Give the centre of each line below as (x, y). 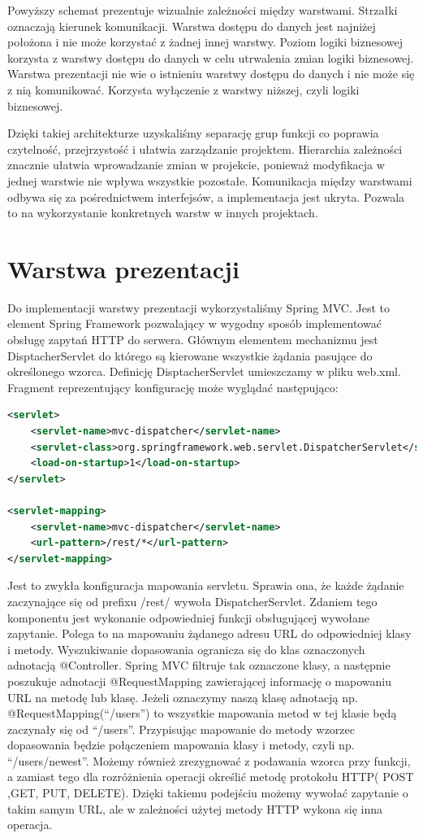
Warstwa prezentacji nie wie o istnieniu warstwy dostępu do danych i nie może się (211, 74)
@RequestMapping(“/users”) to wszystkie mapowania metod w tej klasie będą (202, 713)
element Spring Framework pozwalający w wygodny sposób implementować (194, 323)
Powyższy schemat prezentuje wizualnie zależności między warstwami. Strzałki (203, 10)
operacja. (30, 825)
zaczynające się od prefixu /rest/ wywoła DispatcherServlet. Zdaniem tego (192, 601)
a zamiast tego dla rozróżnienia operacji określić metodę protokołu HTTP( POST (211, 777)
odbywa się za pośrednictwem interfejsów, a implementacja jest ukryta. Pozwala (206, 196)
